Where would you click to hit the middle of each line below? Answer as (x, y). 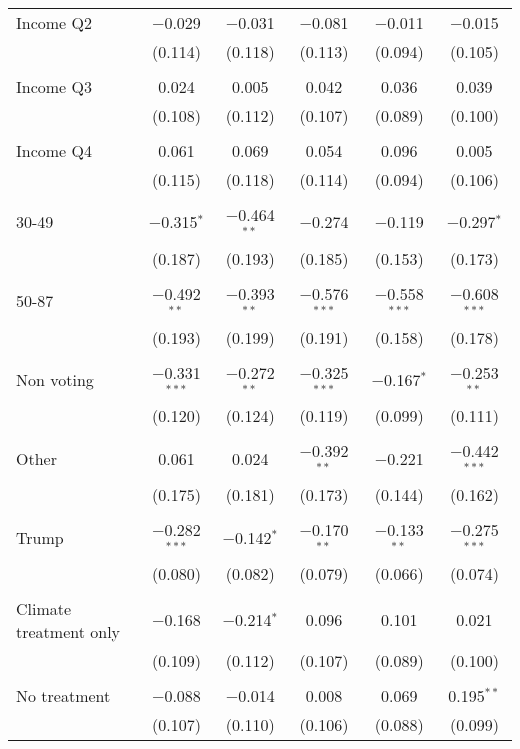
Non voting (55, 379)
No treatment (63, 695)
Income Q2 (54, 22)
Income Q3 (54, 86)
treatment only (68, 631)
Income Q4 (54, 150)
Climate (44, 608)
